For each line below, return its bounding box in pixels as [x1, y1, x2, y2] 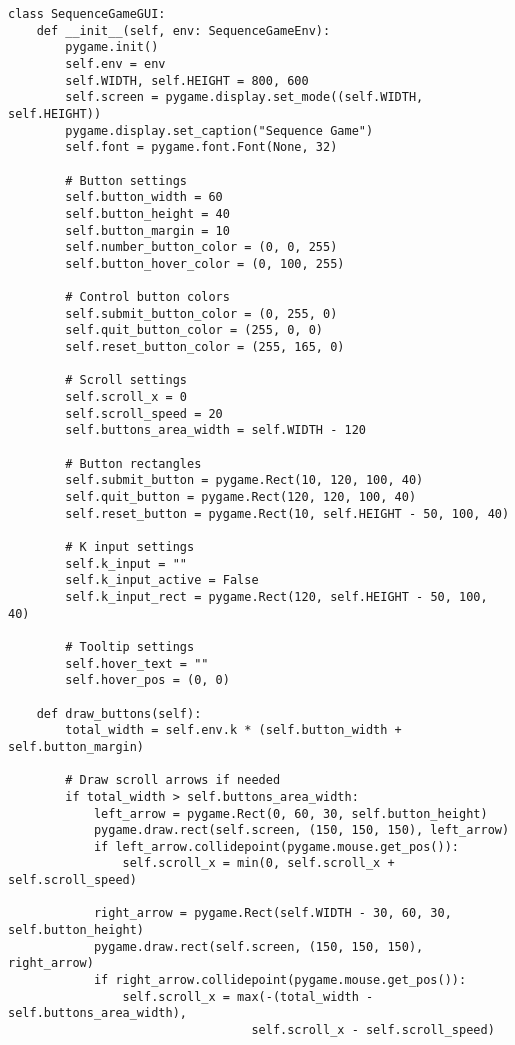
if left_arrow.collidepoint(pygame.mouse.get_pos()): [93, 839, 460, 854]
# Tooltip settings [65, 639, 195, 654]
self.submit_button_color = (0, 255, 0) [65, 306, 338, 321]
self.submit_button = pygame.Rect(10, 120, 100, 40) [65, 473, 424, 488]
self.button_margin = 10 [65, 223, 230, 238]
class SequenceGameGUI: [8, 7, 166, 21]
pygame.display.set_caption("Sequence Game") [65, 123, 374, 138]
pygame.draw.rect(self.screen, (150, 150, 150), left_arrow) [93, 823, 510, 838]
